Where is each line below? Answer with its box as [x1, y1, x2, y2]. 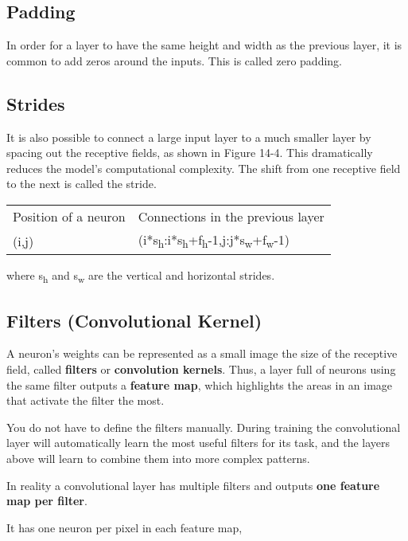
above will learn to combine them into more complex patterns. [6, 450, 310, 467]
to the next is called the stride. [6, 175, 157, 192]
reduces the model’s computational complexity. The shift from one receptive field [6, 159, 401, 176]
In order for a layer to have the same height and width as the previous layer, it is [6, 37, 402, 53]
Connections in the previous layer [138, 206, 324, 225]
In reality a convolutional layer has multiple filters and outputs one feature [6, 476, 380, 493]
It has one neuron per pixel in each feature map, [6, 519, 243, 535]
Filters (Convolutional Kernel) [6, 308, 262, 332]
